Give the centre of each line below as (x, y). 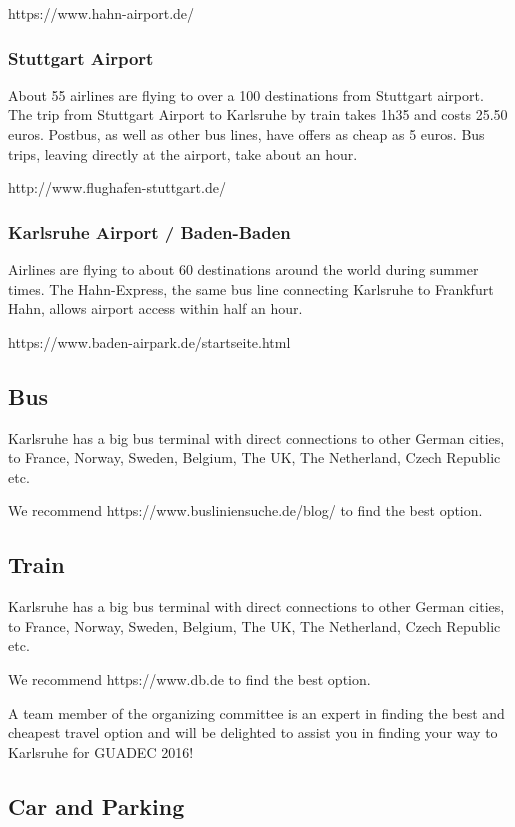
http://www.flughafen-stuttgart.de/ (117, 187)
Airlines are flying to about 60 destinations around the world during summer (243, 269)
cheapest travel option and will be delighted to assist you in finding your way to (253, 732)
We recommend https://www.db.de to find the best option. (189, 678)
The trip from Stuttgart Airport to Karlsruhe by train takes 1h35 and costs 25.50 (258, 114)
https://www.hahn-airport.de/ (101, 13)
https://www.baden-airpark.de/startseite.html (149, 341)
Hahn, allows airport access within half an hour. (155, 308)
